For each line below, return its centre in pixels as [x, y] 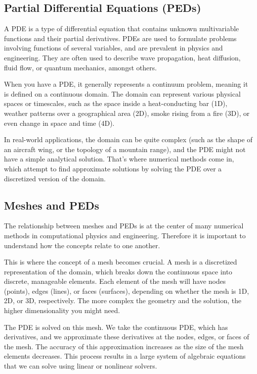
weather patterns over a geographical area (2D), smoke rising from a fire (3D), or [127, 113]
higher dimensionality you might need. [62, 310]
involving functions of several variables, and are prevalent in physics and [113, 48]
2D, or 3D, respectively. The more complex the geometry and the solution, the [123, 300]
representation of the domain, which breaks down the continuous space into [118, 271]
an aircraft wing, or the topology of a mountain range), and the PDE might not [125, 149]
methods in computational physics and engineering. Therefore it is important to [125, 235]
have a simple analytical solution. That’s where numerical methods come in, [119, 159]
